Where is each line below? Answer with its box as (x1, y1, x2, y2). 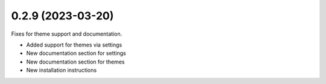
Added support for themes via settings (26, 41, 123, 48)
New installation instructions (26, 66, 97, 74)
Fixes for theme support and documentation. (11, 30, 123, 37)
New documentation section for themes (26, 58, 125, 65)
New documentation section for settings (26, 50, 126, 57)
